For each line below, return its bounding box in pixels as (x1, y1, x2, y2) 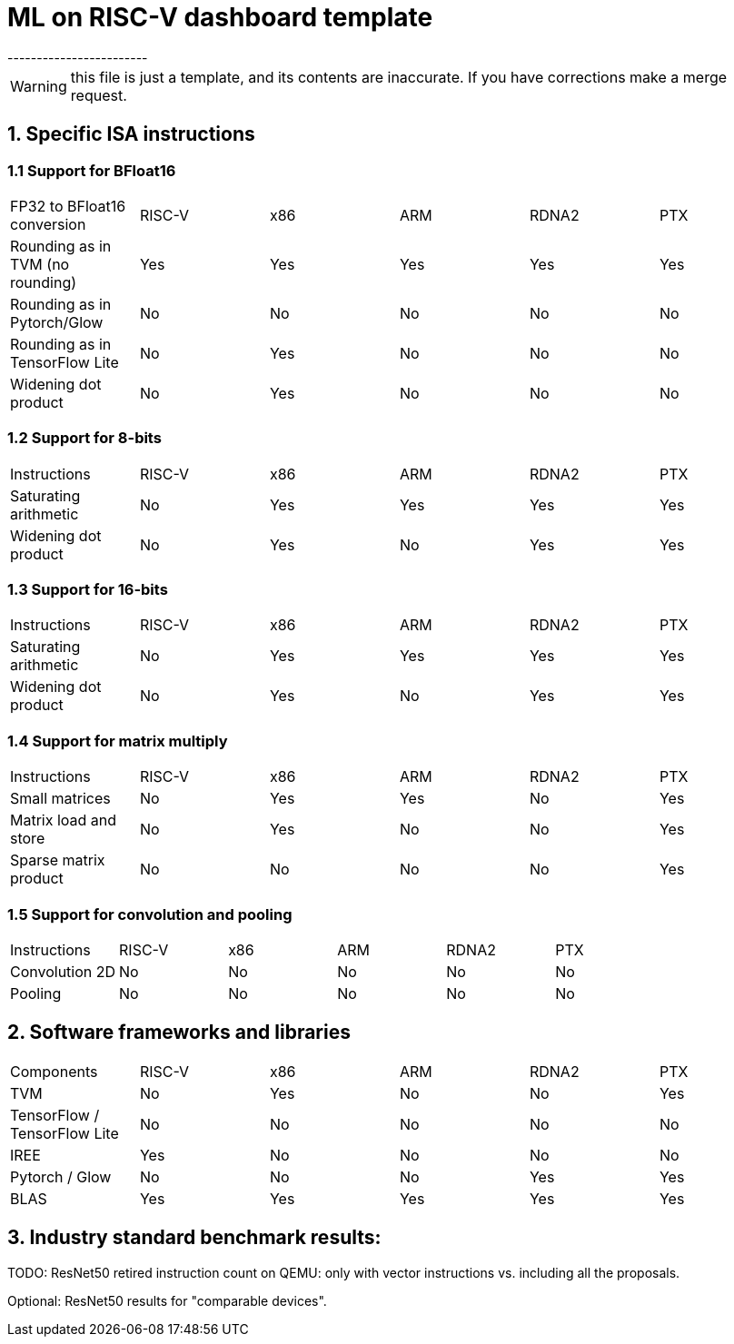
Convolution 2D (10, 962, 116, 981)
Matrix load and (10, 811, 117, 830)
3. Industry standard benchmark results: (7, 1226, 382, 1250)
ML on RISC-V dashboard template (7, 2, 433, 33)
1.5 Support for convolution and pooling (7, 904, 293, 924)
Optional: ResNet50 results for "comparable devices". (7, 1292, 327, 1309)
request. (70, 85, 127, 104)
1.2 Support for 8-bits (7, 429, 162, 448)
